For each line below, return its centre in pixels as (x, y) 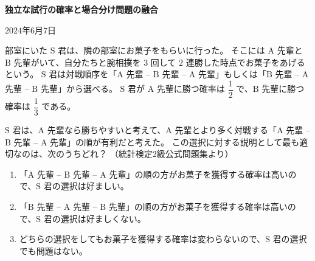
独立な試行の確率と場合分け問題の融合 (81, 9)
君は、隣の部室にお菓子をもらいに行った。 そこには (161, 50)
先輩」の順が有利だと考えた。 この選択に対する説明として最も (175, 141)
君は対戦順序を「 (83, 74)
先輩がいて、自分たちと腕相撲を (77, 62)
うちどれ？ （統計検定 (108, 154)
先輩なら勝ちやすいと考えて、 (106, 130)
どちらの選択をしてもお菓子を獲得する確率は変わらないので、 (142, 239)
